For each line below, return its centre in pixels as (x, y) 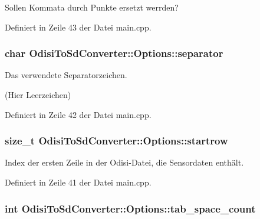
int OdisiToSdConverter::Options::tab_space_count (130, 208)
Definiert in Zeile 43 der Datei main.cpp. (78, 27)
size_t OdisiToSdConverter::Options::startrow (116, 141)
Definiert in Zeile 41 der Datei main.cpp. (78, 182)
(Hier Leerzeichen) (38, 95)
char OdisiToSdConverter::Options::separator (114, 53)
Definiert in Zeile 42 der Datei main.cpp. (78, 114)
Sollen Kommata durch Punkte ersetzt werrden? (92, 7)
